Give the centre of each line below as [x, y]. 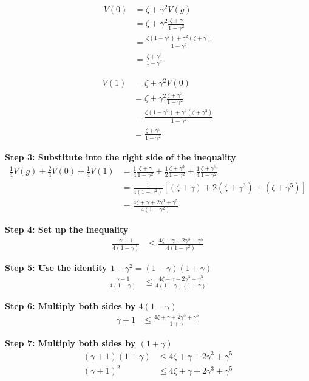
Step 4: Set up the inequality [67, 229]
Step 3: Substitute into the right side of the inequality [121, 156]
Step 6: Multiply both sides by [70, 305]
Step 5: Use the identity [56, 267]
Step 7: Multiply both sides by [70, 342]
